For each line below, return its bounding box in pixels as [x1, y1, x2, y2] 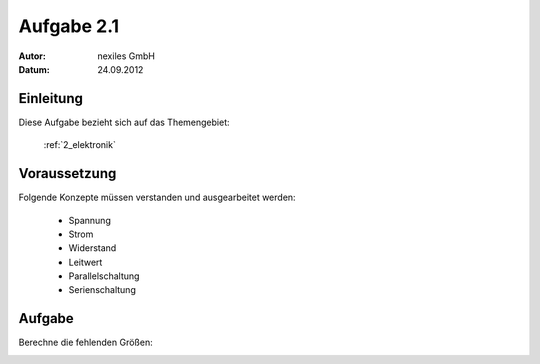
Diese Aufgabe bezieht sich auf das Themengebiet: [18, 116, 230, 128]
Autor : [18, 50, 47, 62]
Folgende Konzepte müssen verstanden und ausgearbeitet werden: [18, 191, 296, 204]
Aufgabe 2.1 [18, 15, 120, 37]
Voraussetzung [18, 165, 117, 182]
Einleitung [18, 90, 84, 107]
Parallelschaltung [68, 270, 140, 282]
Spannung [68, 214, 112, 226]
